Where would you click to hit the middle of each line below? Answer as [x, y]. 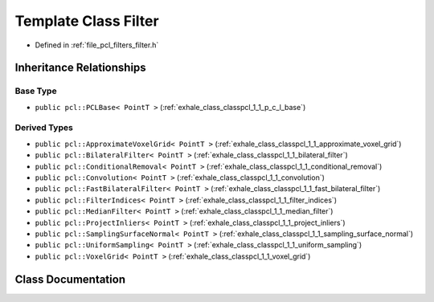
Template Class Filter [87, 21]
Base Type [36, 91]
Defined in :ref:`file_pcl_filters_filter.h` [97, 45]
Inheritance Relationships [80, 68]
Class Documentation [70, 279]
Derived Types [44, 128]
